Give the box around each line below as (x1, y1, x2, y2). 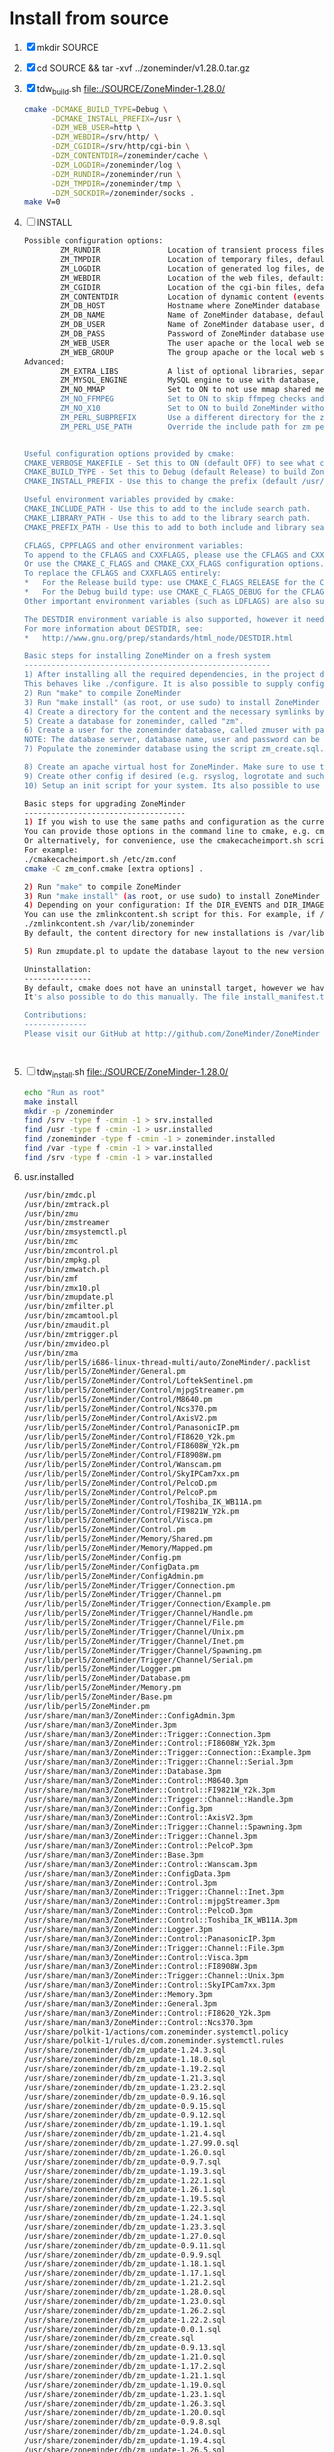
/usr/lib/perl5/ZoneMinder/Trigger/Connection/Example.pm (23, 1599, 271, 1609)
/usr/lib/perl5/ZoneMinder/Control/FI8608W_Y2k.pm (23, 1441, 240, 1451)
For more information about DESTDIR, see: (23, 623, 204, 634)
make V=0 (23, 197, 61, 207)
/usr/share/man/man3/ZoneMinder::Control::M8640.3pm (23, 1775, 249, 1786)
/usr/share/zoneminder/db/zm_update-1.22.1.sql (23, 2175, 226, 2186)
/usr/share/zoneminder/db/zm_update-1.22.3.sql (23, 2203, 226, 2214)
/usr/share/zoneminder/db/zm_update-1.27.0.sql (23, 2231, 226, 2241)
